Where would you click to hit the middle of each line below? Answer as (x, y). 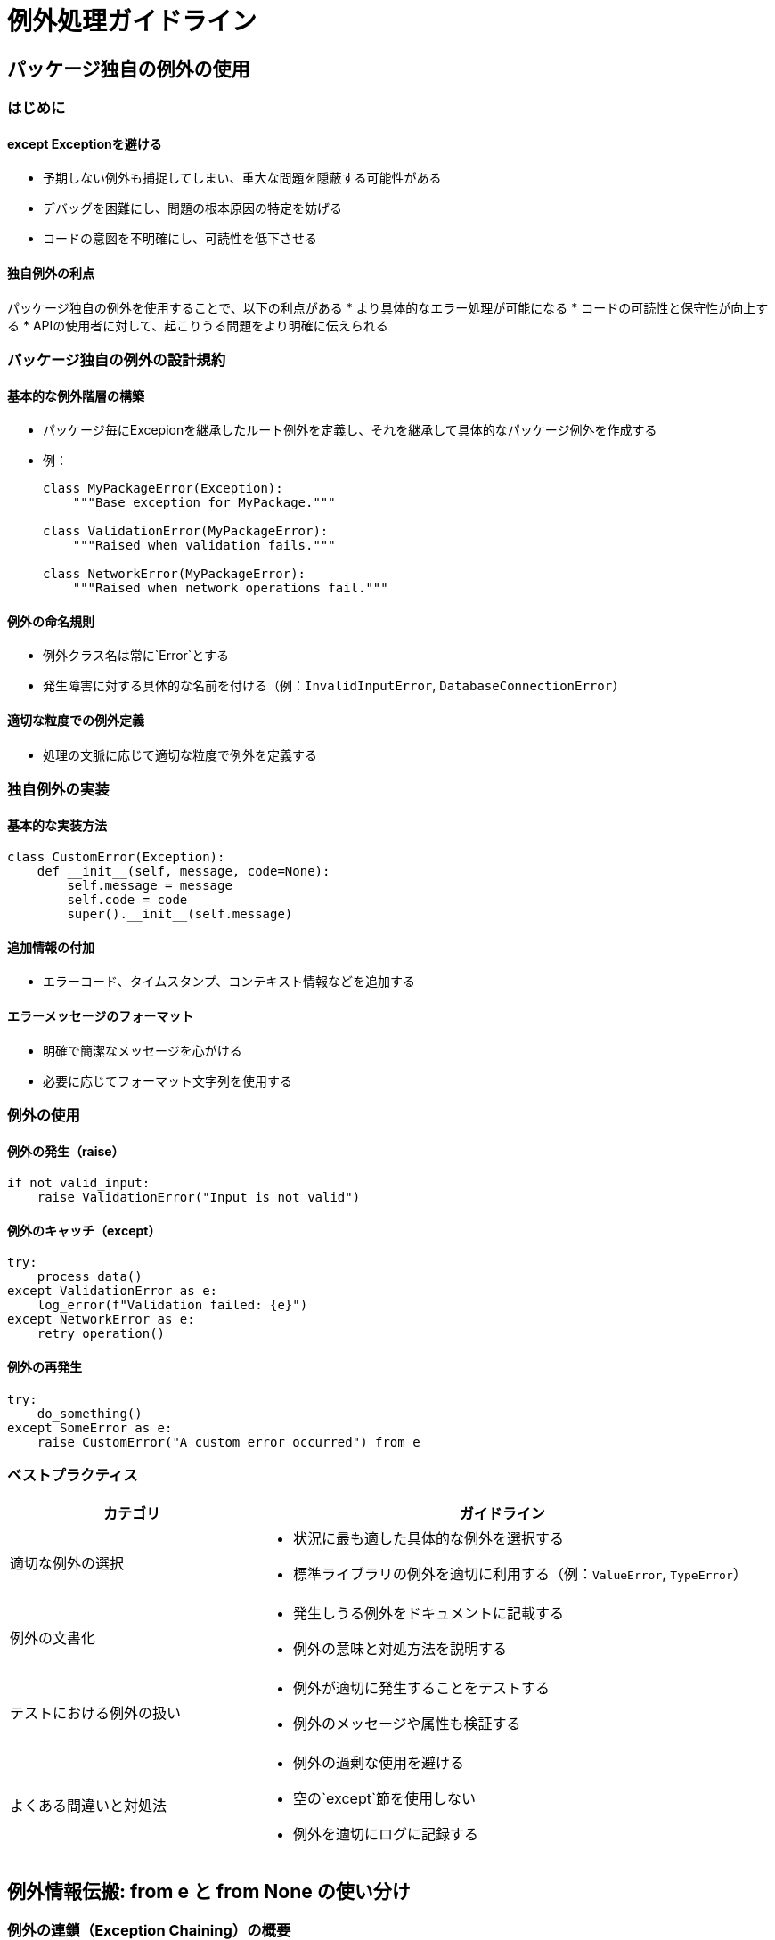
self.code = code (127, 900)
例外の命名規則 (51, 621)
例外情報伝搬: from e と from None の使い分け (209, 1891)
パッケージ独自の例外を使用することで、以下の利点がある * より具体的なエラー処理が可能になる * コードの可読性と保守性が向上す (388, 307)
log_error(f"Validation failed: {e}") (172, 1305)
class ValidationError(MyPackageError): (186, 531)
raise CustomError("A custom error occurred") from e (228, 1442)
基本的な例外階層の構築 (76, 395)
